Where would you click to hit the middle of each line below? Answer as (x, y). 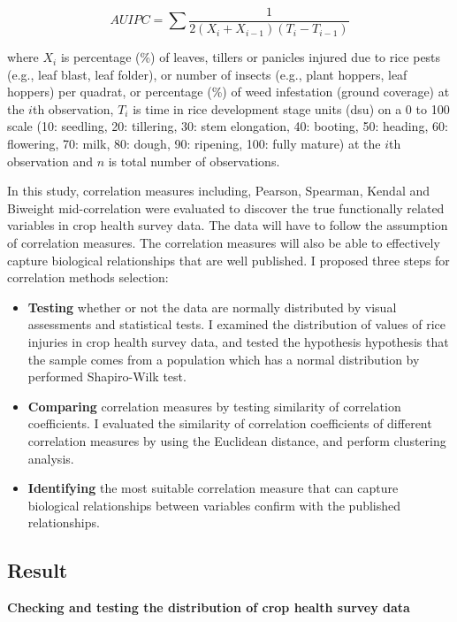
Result (38, 570)
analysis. (51, 458)
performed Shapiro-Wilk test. (107, 376)
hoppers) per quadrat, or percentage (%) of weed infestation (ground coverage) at (228, 92)
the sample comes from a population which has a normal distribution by (224, 359)
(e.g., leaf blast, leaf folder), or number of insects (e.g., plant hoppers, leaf (207, 74)
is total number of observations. (194, 161)
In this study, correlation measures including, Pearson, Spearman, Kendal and (219, 191)
